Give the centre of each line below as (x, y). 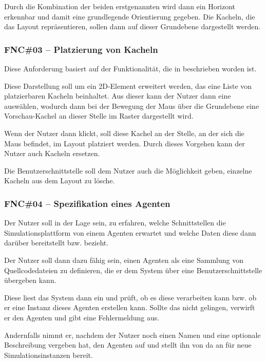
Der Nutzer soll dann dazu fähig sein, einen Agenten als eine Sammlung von (124, 260)
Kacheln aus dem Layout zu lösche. (60, 180)
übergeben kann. (30, 280)
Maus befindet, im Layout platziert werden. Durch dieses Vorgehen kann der (125, 143)
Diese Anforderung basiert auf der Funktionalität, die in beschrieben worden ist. (130, 68)
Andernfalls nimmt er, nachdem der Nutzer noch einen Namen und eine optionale (132, 335)
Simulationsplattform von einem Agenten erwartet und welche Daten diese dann (130, 232)
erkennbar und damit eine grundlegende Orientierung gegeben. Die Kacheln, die (130, 16)
